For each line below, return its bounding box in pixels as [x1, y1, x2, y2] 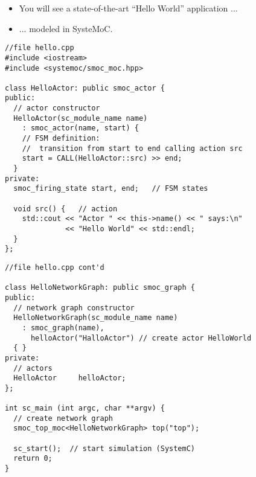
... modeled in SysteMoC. [19, 22, 113, 34]
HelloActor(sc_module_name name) [13, 114, 148, 123]
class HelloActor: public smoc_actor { [5, 83, 165, 92]
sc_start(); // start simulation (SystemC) [13, 444, 195, 453]
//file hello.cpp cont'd [5, 263, 104, 272]
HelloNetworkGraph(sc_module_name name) [13, 313, 178, 322]
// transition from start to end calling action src [22, 144, 243, 153]
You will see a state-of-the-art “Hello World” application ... [19, 2, 238, 14]
